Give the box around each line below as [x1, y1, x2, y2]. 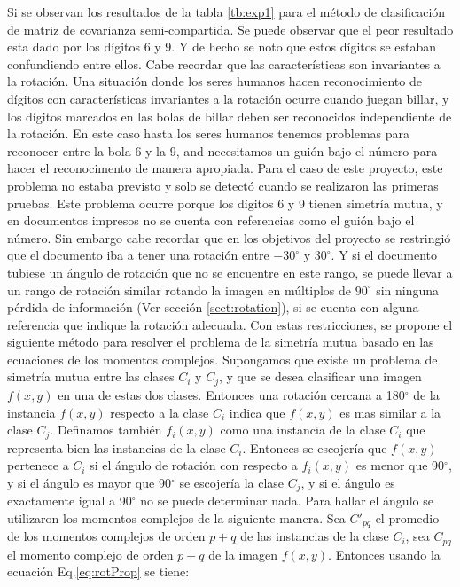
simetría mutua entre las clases [7, 367, 175, 386]
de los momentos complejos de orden [7, 527, 206, 545]
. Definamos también [50, 420, 162, 439]
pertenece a [7, 456, 69, 474]
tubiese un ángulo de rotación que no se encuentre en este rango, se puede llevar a [7, 262, 453, 281]
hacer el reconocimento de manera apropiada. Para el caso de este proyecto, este [7, 159, 443, 177]
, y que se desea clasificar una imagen [218, 367, 422, 386]
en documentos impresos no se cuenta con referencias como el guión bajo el [7, 211, 415, 230]
